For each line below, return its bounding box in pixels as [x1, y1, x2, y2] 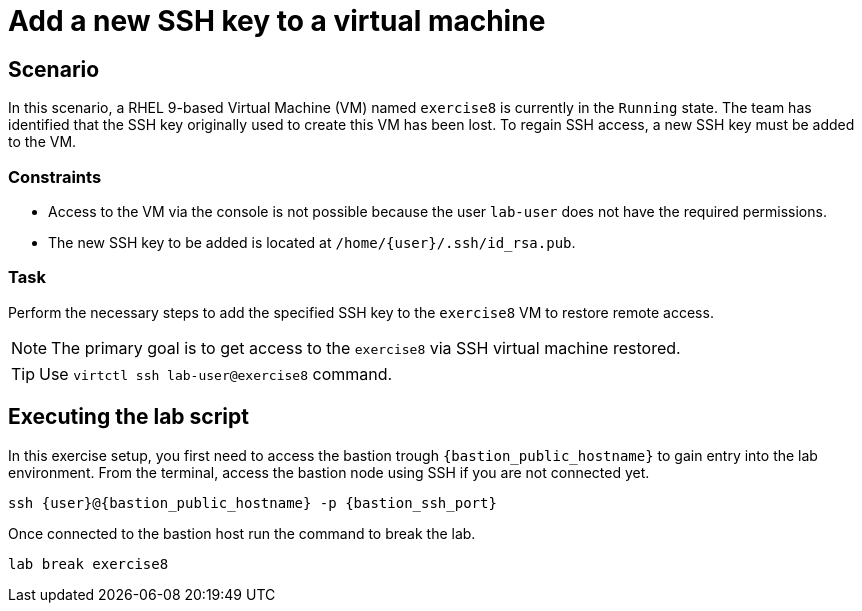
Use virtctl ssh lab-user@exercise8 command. [39, 363, 393, 384]
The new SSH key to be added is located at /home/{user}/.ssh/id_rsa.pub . [48, 233, 576, 251]
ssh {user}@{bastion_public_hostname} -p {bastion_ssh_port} [8, 494, 497, 511]
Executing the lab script [8, 404, 249, 430]
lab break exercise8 [8, 555, 169, 572]
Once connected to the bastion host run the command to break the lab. [8, 524, 476, 542]
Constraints [8, 166, 102, 187]
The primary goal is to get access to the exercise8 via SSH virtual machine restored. [51, 337, 681, 358]
